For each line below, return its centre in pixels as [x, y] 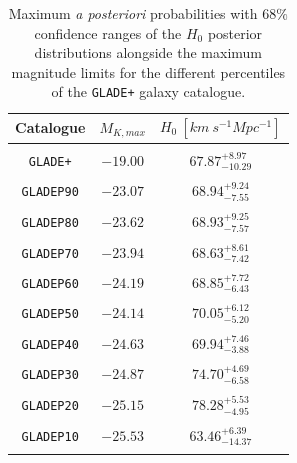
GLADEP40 [50, 344]
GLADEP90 [50, 192]
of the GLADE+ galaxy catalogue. [148, 91]
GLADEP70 [50, 253]
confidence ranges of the [108, 32]
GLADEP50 [50, 314]
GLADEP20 [50, 406]
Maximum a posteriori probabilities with [133, 13]
